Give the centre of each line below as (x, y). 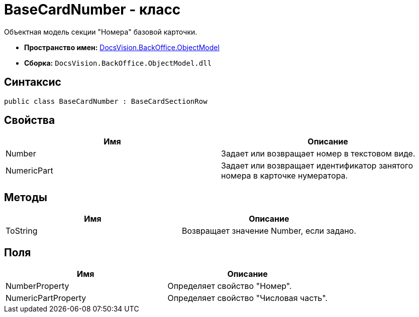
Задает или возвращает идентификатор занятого (317, 166)
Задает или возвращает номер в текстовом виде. (318, 154)
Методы (26, 197)
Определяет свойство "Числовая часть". (247, 298)
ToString (22, 231)
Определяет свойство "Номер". (230, 286)
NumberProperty (37, 286)
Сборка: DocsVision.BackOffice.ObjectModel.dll (118, 63)
